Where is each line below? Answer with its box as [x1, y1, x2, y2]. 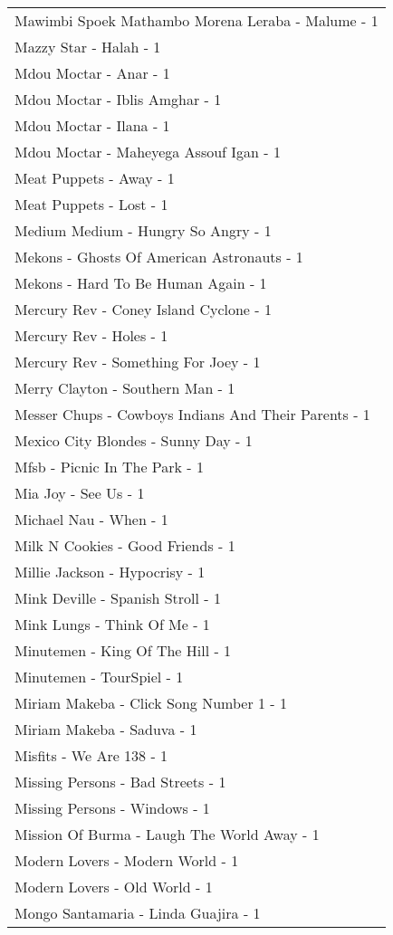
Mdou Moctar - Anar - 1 [14, 62, 170, 83]
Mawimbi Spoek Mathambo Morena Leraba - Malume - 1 [14, 10, 379, 31]
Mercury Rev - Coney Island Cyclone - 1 [14, 299, 272, 320]
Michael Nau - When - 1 [14, 509, 168, 530]
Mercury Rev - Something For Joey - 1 [14, 351, 261, 372]
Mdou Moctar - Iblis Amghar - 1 [14, 89, 222, 110]
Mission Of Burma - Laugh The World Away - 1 [14, 824, 320, 844]
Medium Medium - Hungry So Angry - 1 [14, 220, 272, 241]
